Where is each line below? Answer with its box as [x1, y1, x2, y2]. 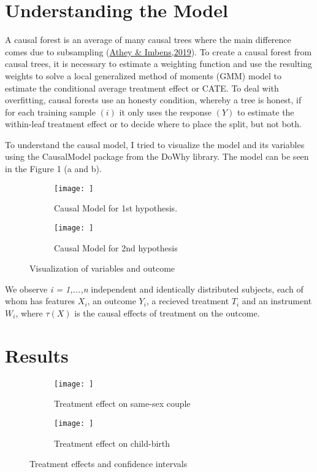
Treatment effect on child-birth [54, 436, 170, 449]
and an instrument [242, 294, 312, 307]
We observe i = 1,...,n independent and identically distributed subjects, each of [5, 282, 304, 295]
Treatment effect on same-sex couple [54, 397, 191, 410]
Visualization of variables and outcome [29, 262, 175, 275]
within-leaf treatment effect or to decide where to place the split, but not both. [5, 117, 302, 130]
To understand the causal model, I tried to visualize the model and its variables [5, 138, 305, 151]
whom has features [5, 294, 75, 307]
